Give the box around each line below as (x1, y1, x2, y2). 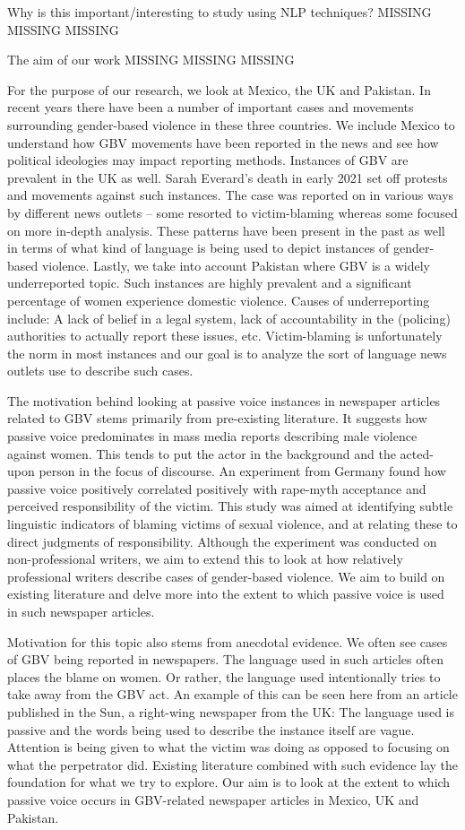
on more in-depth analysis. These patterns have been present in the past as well (7, 220, 445, 239)
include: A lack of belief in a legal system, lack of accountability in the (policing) (7, 308, 451, 327)
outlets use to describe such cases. (7, 361, 194, 380)
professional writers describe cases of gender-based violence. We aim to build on (7, 566, 445, 585)
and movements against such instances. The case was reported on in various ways (7, 186, 454, 204)
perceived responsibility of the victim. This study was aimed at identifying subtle (7, 497, 453, 515)
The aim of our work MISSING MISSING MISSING (7, 50, 295, 69)
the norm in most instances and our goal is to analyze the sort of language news (7, 343, 447, 362)
